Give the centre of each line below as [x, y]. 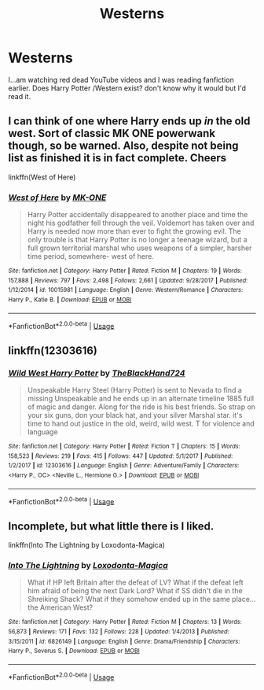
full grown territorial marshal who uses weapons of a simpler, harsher [139, 248]
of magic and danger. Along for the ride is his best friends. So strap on [141, 407]
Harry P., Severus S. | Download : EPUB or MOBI [74, 651]
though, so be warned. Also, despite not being [123, 146]
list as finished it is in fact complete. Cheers [117, 158]
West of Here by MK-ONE [57, 197]
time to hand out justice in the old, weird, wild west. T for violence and [141, 424]
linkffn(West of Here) [42, 177]
